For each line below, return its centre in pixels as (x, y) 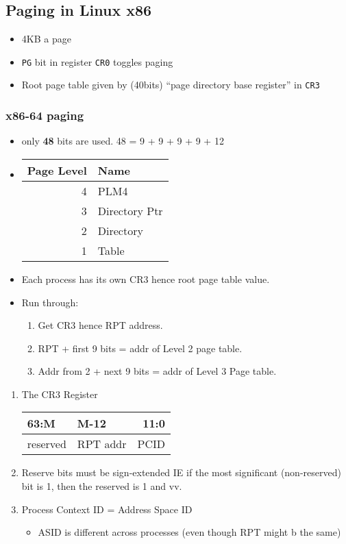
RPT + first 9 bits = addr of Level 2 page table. (140, 348)
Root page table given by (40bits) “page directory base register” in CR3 (171, 85)
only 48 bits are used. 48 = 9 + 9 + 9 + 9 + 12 (123, 141)
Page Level (57, 170)
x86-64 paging (45, 115)
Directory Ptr (130, 210)
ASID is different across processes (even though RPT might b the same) (189, 532)
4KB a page (46, 39)
